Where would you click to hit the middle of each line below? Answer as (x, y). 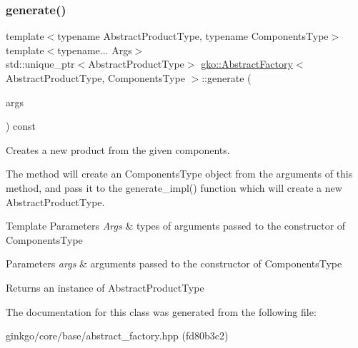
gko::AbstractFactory (247, 64)
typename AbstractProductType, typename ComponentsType (193, 36)
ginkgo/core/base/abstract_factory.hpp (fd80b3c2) (117, 336)
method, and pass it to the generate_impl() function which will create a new (174, 187)
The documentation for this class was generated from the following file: (161, 311)
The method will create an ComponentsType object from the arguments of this (179, 174)
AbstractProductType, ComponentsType (95, 78)
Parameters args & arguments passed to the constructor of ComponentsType (174, 263)
